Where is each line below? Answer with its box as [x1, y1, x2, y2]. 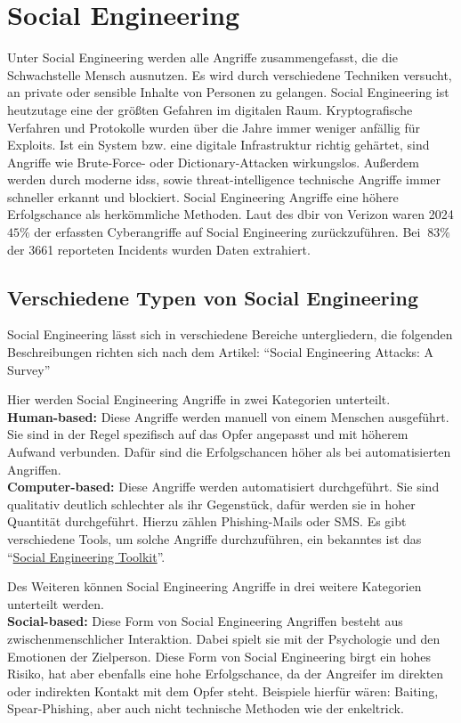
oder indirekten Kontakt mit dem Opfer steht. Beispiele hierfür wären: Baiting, [7, 681, 439, 700]
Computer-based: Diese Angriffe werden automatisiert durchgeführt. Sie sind [7, 477, 440, 496]
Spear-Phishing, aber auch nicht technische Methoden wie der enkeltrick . [7, 699, 404, 718]
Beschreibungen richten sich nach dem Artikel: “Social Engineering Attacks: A [7, 343, 434, 361]
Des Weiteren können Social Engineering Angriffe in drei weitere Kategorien [7, 577, 422, 596]
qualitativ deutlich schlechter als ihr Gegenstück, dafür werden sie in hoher [7, 494, 416, 513]
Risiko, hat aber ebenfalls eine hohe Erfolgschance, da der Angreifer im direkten [7, 664, 444, 683]
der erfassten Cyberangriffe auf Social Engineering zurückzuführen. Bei [34, 223, 421, 241]
